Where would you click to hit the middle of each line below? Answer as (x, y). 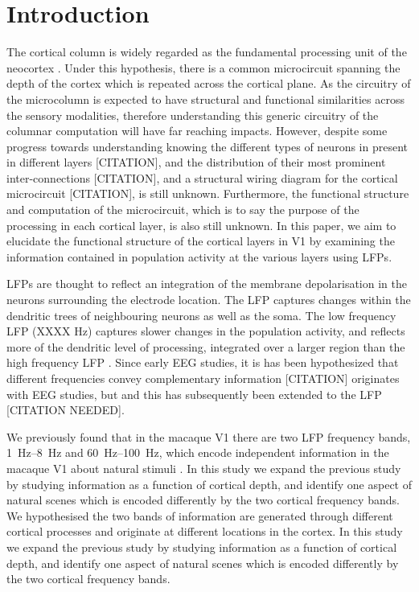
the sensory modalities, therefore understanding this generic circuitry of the (193, 115)
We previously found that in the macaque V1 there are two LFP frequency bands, (209, 436)
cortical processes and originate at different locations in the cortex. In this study (205, 531)
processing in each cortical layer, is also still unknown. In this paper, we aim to (201, 225)
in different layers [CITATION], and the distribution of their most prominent (196, 162)
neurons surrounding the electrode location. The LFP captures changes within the (209, 300)
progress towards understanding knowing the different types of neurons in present (207, 146)
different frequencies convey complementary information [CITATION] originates (203, 378)
